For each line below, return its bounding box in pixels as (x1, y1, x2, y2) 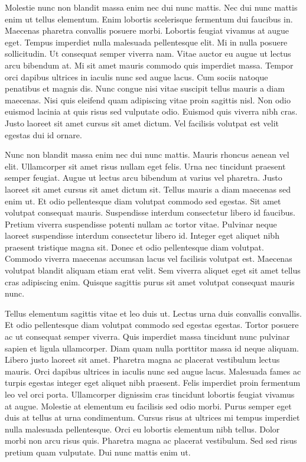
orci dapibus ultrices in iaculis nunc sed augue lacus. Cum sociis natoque (5, 70, 268, 83)
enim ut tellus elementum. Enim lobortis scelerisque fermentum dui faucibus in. (5, 12, 293, 25)
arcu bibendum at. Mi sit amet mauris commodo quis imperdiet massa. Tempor (5, 58, 294, 71)
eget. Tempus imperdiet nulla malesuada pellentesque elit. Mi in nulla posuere (5, 35, 288, 48)
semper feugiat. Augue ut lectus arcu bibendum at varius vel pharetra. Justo (5, 171, 282, 184)
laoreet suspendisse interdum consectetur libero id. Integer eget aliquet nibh (5, 229, 279, 242)
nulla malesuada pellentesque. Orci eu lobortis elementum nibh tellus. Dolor (5, 422, 280, 435)
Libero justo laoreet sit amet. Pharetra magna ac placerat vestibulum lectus (5, 353, 280, 366)
